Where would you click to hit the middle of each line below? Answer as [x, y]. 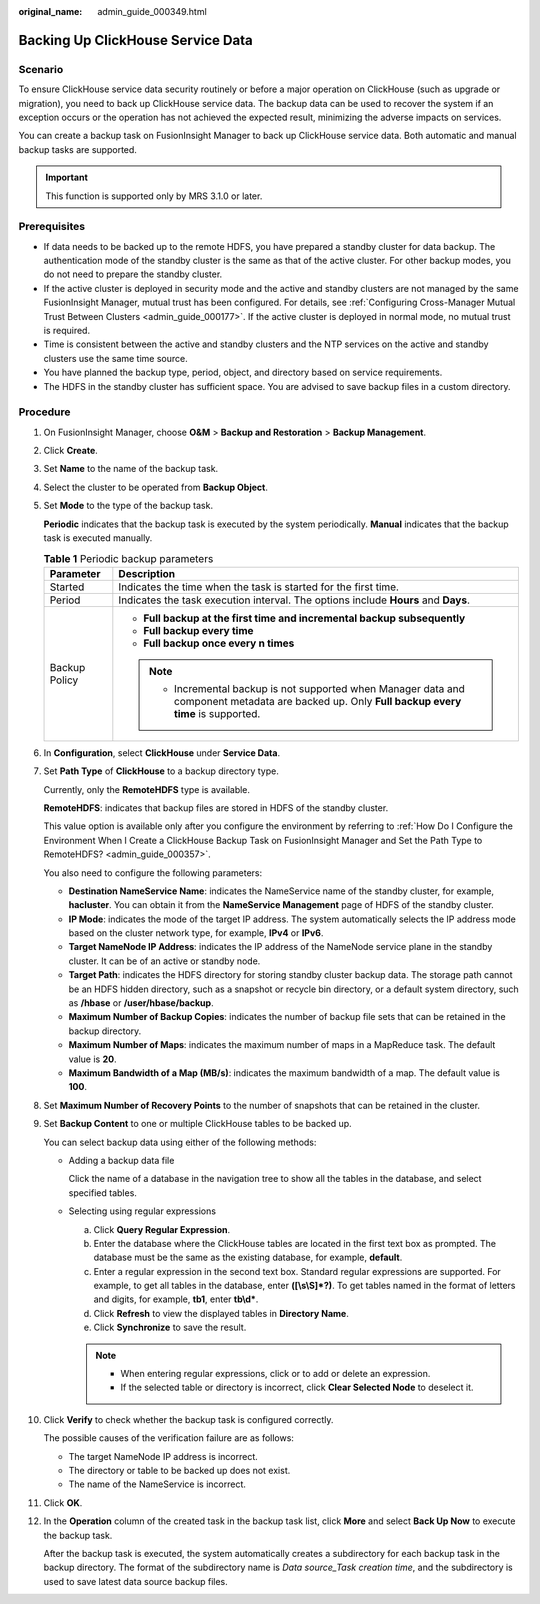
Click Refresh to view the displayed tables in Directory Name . [221, 1313]
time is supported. [217, 713]
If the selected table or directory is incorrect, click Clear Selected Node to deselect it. [297, 1387]
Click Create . [71, 451]
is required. [66, 330]
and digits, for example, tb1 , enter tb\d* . [176, 1299]
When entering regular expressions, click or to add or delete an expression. [275, 1374]
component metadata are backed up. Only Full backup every [317, 701]
